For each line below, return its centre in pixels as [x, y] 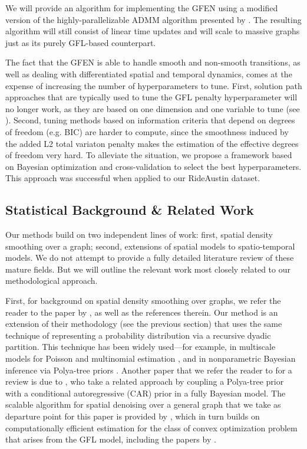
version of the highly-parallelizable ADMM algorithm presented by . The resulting [153, 19]
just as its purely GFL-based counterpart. [81, 42]
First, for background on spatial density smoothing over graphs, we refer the [143, 301]
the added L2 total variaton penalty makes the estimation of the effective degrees [152, 143]
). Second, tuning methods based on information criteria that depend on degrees [150, 120]
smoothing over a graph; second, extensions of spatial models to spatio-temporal [150, 246]
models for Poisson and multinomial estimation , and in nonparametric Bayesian [151, 358]
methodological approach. [52, 281]
